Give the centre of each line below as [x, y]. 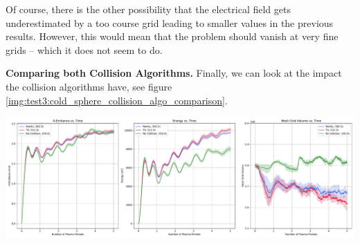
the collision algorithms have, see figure [89, 86]
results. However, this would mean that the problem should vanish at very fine [172, 36]
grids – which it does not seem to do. [84, 49]
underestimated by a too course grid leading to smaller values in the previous [170, 22]
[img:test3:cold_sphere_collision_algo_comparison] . [117, 100]
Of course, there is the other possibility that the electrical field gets [148, 9]
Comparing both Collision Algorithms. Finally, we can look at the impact [174, 73]
